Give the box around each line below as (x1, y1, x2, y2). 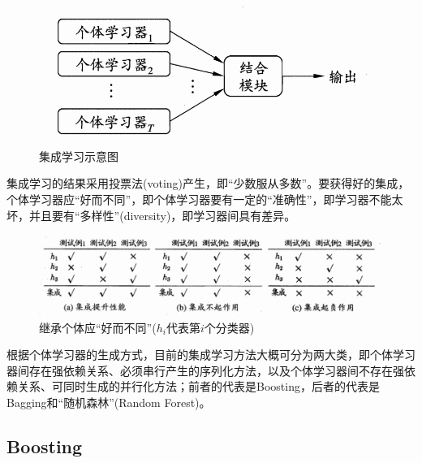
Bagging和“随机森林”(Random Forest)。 (6, 393, 211, 410)
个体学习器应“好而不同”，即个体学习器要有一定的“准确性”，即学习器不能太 (6, 191, 403, 208)
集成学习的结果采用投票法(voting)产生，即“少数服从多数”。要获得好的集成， (6, 175, 410, 192)
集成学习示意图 (39, 147, 118, 164)
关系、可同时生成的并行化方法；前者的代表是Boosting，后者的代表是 (17, 378, 380, 395)
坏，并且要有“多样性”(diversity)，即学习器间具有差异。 (6, 206, 296, 223)
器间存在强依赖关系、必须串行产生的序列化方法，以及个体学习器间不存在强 (6, 361, 404, 379)
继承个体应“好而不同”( (39, 318, 157, 335)
